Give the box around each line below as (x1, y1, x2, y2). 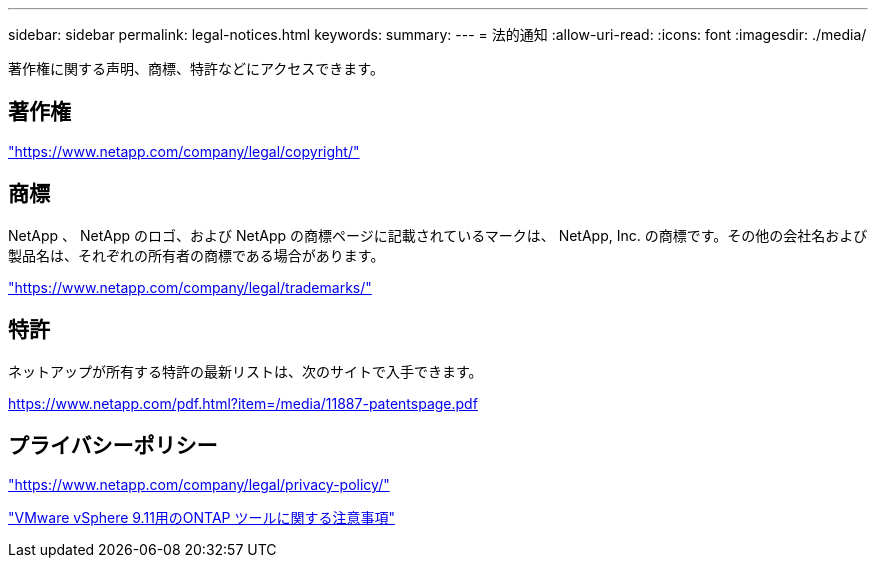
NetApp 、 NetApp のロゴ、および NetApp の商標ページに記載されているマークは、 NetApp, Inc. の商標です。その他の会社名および (8, 226, 868, 244)
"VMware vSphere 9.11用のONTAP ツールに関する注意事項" (8, 509, 395, 527)
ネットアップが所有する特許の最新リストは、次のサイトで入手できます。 (8, 362, 483, 380)
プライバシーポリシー (8, 432, 218, 458)
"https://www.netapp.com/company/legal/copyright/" (8, 142, 360, 160)
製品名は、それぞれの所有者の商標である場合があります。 (8, 246, 385, 264)
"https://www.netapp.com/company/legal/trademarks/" (8, 278, 372, 296)
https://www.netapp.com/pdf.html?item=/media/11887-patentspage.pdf (8, 394, 478, 412)
